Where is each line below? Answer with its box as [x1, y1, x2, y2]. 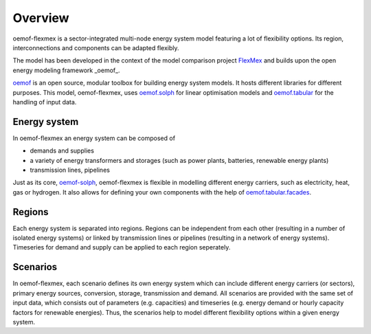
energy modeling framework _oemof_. [12, 66, 120, 74]
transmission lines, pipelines [30, 166, 110, 174]
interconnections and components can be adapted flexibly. [12, 43, 179, 52]
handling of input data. [12, 98, 77, 106]
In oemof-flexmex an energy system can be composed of [12, 134, 175, 142]
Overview [12, 10, 69, 25]
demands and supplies [30, 146, 94, 155]
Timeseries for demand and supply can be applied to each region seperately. [12, 243, 231, 252]
